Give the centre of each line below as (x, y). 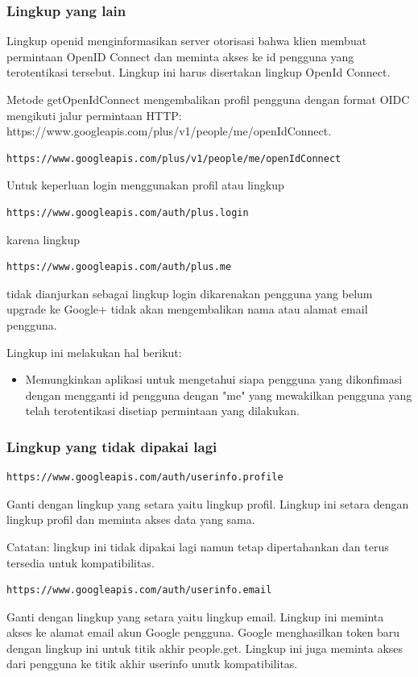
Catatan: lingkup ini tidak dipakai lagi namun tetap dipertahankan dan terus (198, 546)
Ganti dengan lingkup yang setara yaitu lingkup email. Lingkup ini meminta (195, 616)
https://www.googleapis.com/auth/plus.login (128, 212)
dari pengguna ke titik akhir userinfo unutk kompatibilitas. (152, 664)
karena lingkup (43, 239)
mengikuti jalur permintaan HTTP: (94, 115)
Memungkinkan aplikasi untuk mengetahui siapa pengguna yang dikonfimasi (214, 379)
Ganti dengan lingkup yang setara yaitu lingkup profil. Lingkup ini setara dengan (208, 503)
